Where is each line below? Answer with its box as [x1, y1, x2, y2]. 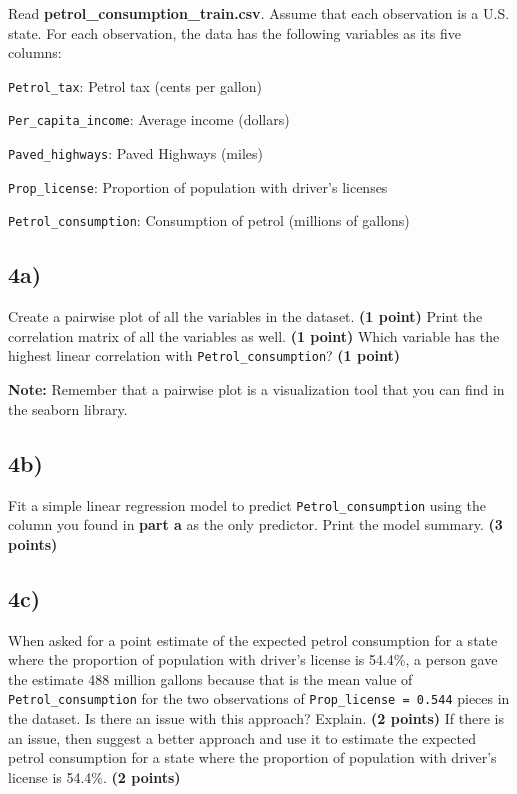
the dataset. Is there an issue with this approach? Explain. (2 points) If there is [8, 707, 504, 728]
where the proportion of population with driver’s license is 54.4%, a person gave [8, 649, 498, 670]
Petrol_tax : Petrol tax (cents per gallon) [8, 75, 262, 96]
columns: [8, 42, 62, 63]
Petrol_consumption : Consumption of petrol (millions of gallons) [8, 210, 410, 231]
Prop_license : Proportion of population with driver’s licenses [8, 176, 388, 197]
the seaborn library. [8, 398, 128, 419]
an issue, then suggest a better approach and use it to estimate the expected [8, 727, 476, 748]
